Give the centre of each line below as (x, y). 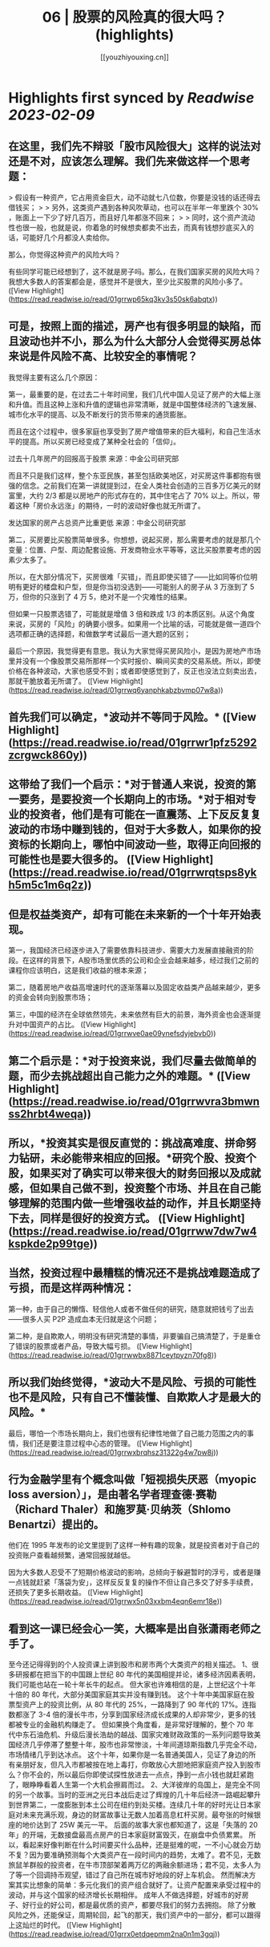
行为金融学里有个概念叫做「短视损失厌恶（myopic (133, 1479)
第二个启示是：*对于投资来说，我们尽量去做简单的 (132, 1061)
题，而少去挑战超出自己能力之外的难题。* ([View (129, 1076)
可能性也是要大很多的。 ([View (85, 860)
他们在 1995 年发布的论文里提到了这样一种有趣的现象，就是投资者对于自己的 (134, 1545)
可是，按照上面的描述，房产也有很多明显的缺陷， (129, 326)
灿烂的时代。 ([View (55, 1925)
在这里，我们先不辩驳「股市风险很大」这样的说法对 (135, 146)
